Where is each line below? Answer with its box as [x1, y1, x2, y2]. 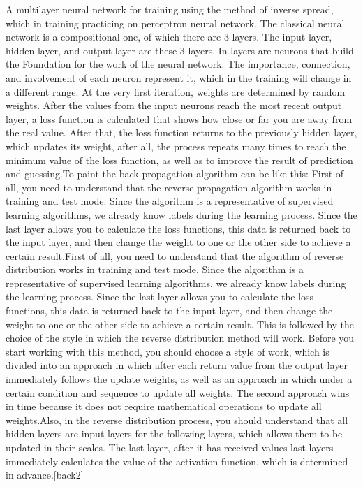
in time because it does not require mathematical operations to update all [6, 399, 322, 414]
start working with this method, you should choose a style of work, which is [6, 344, 329, 358]
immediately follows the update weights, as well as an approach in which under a [6, 372, 353, 386]
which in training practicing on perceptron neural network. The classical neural [6, 15, 345, 30]
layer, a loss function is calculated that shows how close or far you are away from [6, 111, 353, 126]
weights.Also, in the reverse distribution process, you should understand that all [6, 412, 348, 427]
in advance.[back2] [6, 467, 84, 482]
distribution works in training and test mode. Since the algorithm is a [6, 262, 304, 277]
